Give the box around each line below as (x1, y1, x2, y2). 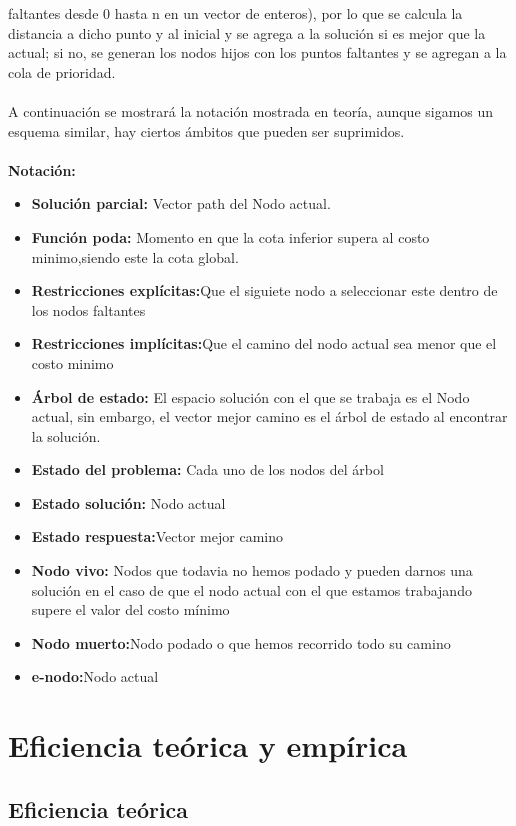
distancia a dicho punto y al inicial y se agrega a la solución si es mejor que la (8, 22, 486, 43)
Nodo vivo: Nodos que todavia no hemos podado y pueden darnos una (31, 560, 473, 581)
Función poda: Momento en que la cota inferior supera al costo (31, 226, 430, 247)
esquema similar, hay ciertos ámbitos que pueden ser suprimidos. (8, 120, 405, 141)
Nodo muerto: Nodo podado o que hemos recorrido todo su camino (31, 632, 451, 653)
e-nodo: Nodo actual (31, 666, 159, 687)
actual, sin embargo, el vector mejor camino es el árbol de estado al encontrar (31, 406, 508, 427)
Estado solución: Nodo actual (31, 492, 226, 513)
